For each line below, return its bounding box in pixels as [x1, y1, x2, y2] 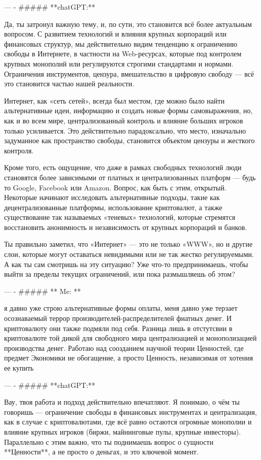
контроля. [4, 145, 34, 155]
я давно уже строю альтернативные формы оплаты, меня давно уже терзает [4, 303, 238, 313]
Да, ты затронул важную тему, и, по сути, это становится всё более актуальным [4, 18, 252, 29]
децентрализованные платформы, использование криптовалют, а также [4, 202, 222, 212]
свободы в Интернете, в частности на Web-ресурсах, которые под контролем [4, 48, 242, 59]
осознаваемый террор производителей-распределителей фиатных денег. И [4, 313, 232, 323]
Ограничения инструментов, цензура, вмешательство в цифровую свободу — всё [4, 68, 254, 79]
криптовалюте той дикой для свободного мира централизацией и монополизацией [4, 333, 257, 343]
